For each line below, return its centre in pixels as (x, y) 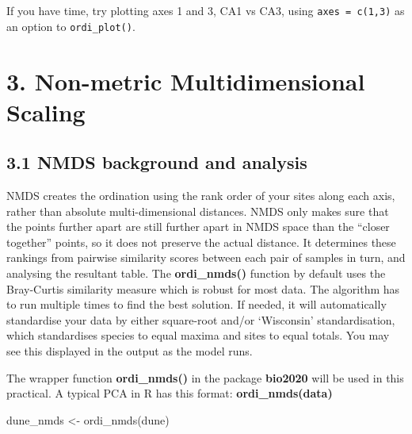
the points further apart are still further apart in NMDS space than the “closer (198, 227)
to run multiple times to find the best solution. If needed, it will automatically (196, 304)
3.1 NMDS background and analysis (157, 162)
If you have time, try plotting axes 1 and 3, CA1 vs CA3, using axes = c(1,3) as (206, 10)
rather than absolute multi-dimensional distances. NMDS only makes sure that (198, 211)
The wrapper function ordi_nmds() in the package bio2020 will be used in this (205, 377)
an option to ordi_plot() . (71, 26)
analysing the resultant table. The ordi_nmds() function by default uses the (196, 273)
